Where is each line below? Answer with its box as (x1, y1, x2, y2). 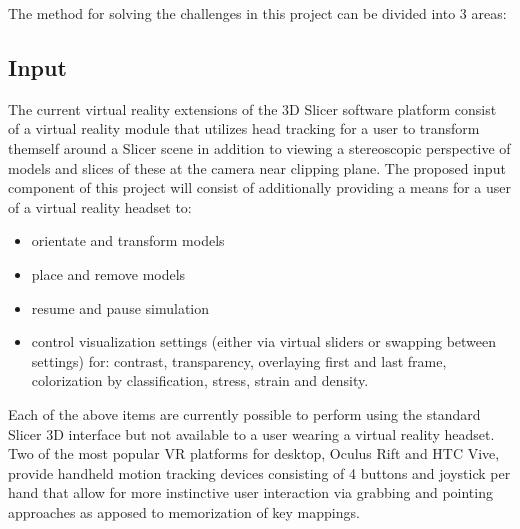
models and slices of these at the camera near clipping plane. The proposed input (8, 157, 506, 178)
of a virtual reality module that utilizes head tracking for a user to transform (8, 118, 480, 139)
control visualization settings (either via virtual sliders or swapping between (31, 331, 497, 352)
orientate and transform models (31, 230, 225, 251)
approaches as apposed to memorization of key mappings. (8, 501, 360, 522)
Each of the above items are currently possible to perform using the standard (8, 403, 481, 424)
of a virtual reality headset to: (8, 196, 192, 217)
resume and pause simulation (31, 297, 210, 318)
